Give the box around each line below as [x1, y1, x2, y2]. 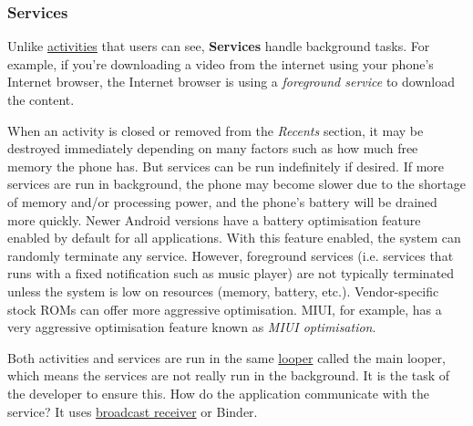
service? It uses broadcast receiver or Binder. [7, 401, 258, 421]
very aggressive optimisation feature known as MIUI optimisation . [7, 317, 376, 337]
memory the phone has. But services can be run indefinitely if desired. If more [7, 156, 445, 175]
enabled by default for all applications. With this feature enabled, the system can [7, 228, 461, 247]
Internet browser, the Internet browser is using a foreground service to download [7, 72, 455, 91]
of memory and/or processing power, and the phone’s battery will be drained [7, 192, 437, 211]
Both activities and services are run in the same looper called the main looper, [7, 348, 446, 367]
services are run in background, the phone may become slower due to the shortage [7, 174, 466, 193]
